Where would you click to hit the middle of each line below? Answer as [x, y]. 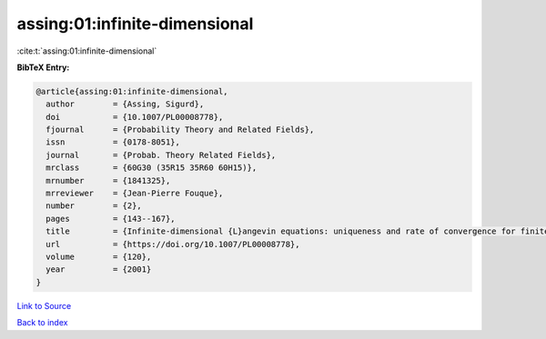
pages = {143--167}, [111, 219]
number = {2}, [94, 206]
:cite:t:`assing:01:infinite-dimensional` [87, 51]
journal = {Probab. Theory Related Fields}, [161, 155]
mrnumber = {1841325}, [108, 180]
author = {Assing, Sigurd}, [125, 104]
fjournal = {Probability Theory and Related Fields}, [180, 130]
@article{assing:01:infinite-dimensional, [132, 91]
